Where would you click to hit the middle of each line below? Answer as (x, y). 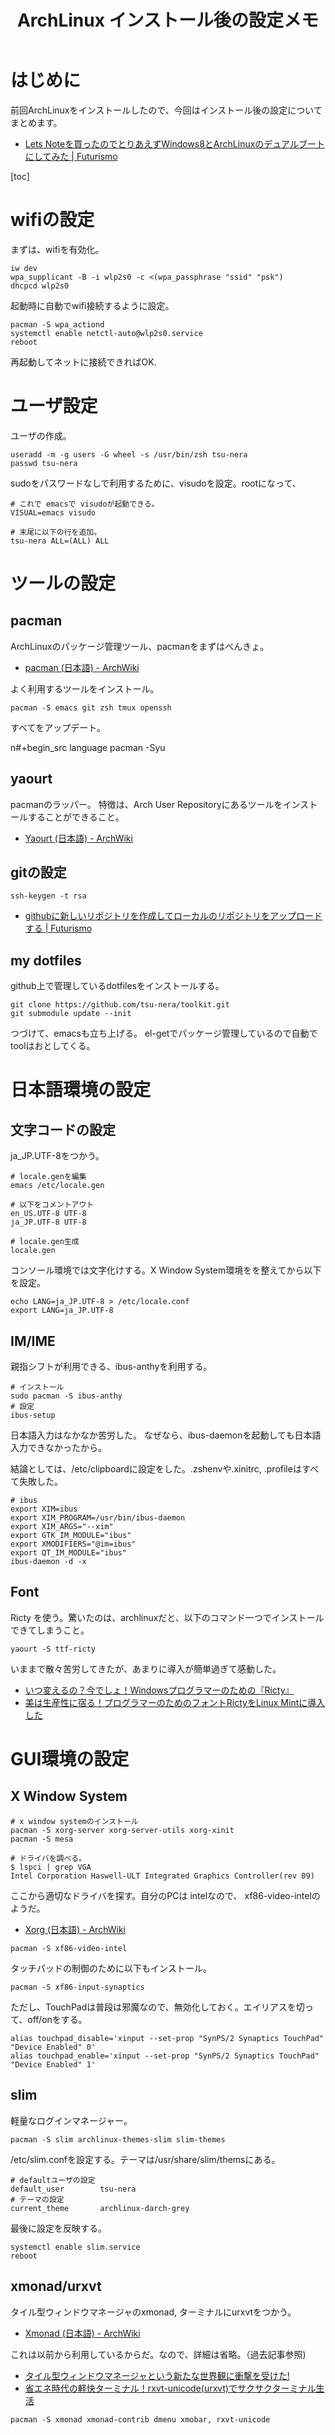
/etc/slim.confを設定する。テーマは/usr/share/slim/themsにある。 (145, 2159)
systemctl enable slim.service (75, 2247)
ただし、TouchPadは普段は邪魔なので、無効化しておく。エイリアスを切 (157, 2007)
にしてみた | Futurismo (71, 156)
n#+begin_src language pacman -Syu (88, 747)
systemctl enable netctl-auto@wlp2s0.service (106, 333)
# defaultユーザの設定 (53, 2180)
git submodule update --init (71, 1014)
